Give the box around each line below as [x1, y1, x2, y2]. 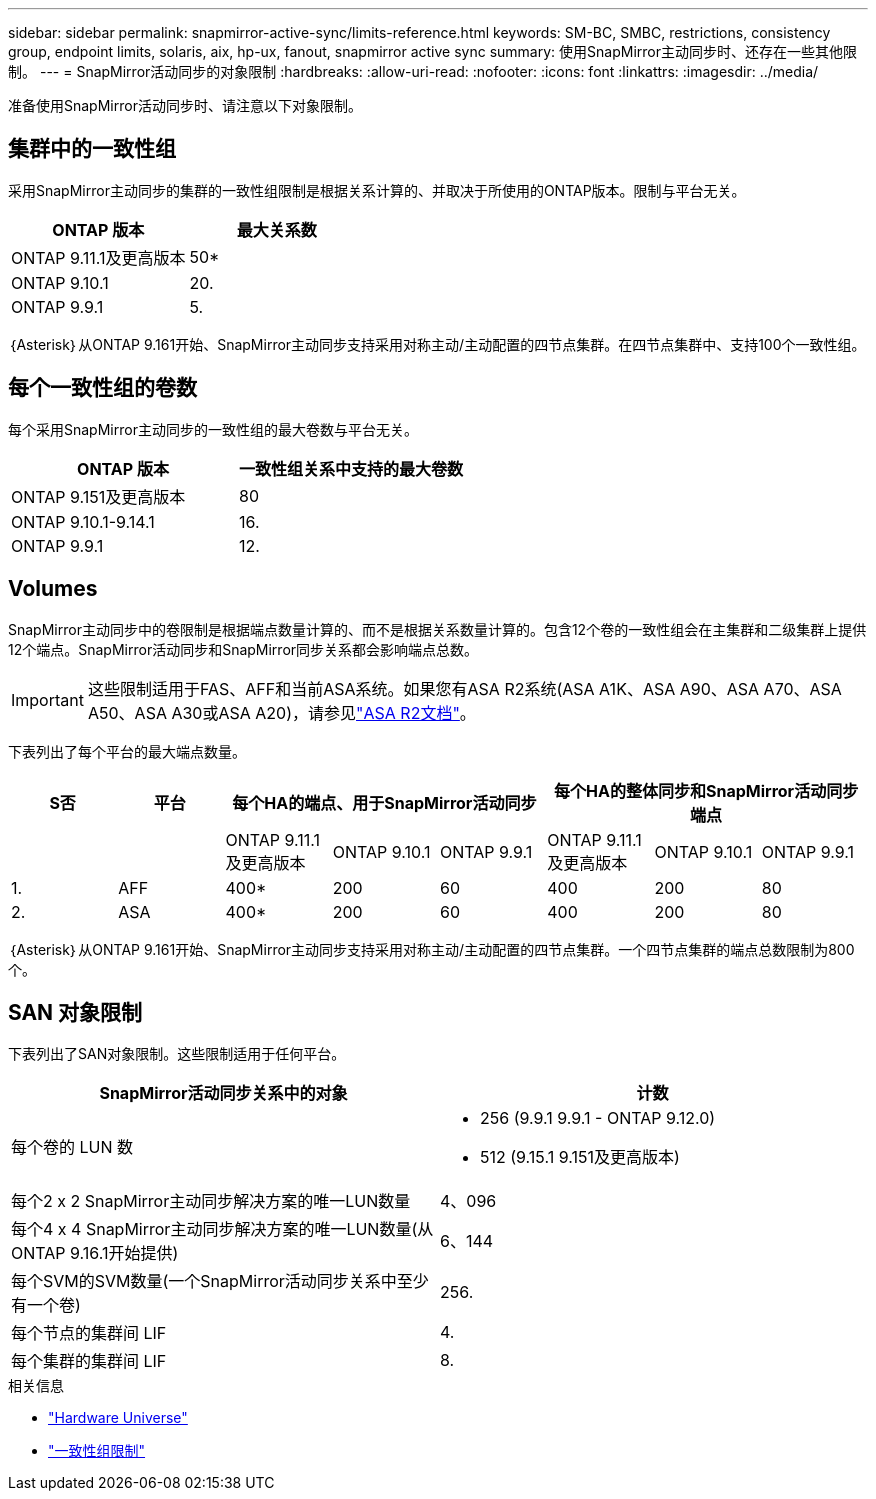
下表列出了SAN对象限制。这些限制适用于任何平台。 [8, 1045, 346, 1063]
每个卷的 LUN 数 [11, 1137, 134, 1158]
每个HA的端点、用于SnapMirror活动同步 [232, 792, 537, 813]
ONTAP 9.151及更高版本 [11, 486, 186, 507]
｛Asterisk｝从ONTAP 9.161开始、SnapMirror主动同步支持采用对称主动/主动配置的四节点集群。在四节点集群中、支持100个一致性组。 [8, 335, 866, 353]
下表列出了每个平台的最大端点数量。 [8, 742, 246, 760]
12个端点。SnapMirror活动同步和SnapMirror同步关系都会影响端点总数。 [8, 640, 479, 658]
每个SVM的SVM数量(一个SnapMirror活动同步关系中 [11, 1271, 397, 1292]
